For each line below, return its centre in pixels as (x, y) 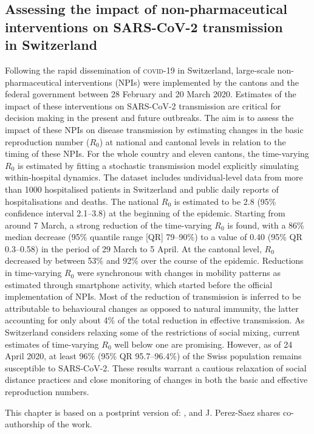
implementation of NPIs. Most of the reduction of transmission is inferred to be (153, 296)
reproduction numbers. (47, 392)
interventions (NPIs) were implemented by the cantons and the (182, 82)
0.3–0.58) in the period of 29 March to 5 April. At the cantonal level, (133, 248)
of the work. (70, 424)
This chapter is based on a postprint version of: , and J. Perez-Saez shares (143, 412)
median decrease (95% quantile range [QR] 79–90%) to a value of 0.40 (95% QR (154, 237)
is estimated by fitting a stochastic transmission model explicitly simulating (158, 165)
